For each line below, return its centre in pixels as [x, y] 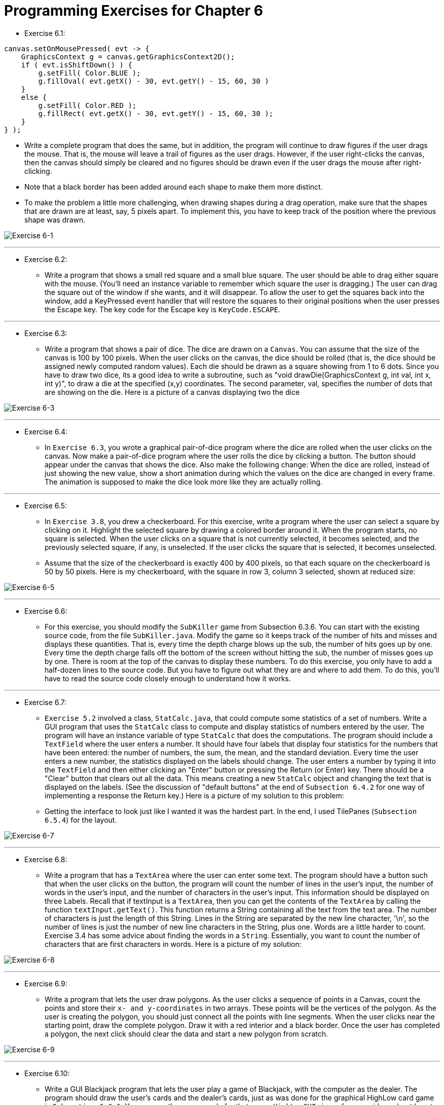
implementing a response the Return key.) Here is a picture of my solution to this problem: [194, 795]
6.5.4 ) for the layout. [81, 820]
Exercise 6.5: [46, 505]
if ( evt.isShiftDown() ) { [77, 65]
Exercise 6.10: [47, 1073]
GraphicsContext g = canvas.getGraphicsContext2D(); [128, 57]
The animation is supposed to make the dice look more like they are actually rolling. [184, 482]
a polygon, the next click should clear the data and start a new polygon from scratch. [187, 1034]
